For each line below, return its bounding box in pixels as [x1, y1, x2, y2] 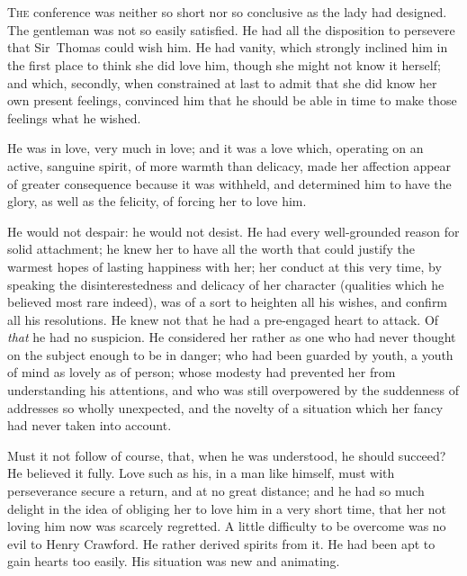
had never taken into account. [7, 416, 172, 435]
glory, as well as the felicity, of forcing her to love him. [7, 192, 307, 211]
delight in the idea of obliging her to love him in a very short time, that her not [7, 499, 446, 517]
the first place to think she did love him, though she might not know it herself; [7, 55, 441, 74]
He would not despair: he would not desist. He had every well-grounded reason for [7, 221, 460, 240]
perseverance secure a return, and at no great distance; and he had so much [7, 481, 425, 500]
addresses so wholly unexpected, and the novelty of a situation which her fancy [7, 398, 444, 417]
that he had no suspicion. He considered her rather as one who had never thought [7, 328, 456, 346]
